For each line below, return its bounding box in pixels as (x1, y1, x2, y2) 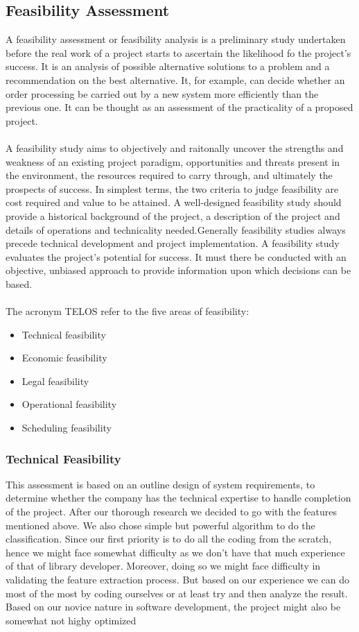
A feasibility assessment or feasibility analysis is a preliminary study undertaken (6, 32, 346, 46)
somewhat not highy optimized (6, 613, 137, 627)
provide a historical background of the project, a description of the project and (6, 208, 340, 223)
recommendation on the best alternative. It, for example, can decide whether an (6, 72, 345, 87)
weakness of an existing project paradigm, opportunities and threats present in (6, 154, 340, 169)
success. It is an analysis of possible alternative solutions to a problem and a (6, 59, 330, 74)
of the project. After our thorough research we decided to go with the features (6, 504, 337, 519)
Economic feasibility (21, 350, 107, 365)
